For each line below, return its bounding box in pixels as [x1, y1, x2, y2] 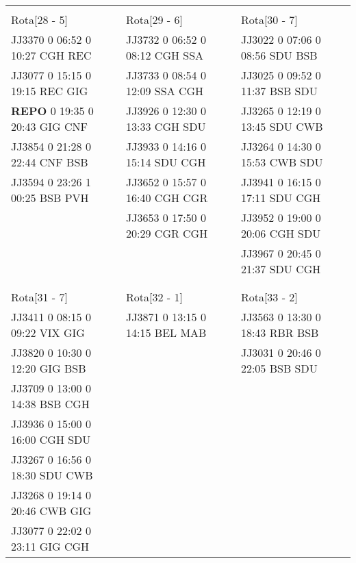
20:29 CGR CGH [126, 225, 208, 241]
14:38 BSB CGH [11, 396, 90, 412]
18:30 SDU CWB [11, 467, 93, 483]
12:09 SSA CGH [126, 83, 204, 99]
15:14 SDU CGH [126, 154, 206, 170]
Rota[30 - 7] [240, 12, 298, 27]
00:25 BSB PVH [11, 190, 89, 205]
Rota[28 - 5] [11, 12, 68, 27]
